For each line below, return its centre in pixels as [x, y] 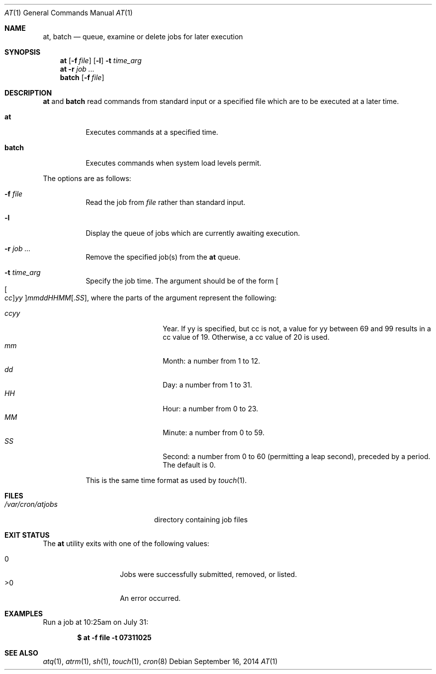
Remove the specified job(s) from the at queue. [163, 257]
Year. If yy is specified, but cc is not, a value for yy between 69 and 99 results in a [297, 329]
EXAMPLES [24, 614]
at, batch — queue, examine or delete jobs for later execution [143, 37]
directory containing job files [201, 520]
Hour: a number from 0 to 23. [211, 409]
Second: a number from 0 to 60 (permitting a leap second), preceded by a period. [297, 456]
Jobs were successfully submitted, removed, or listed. [209, 574]
